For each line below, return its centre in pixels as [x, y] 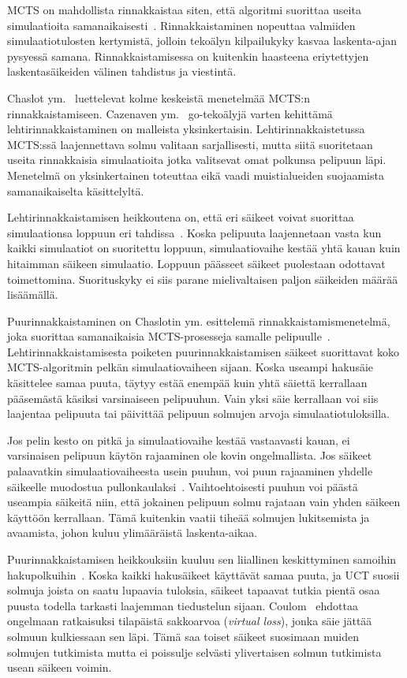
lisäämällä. [33, 294]
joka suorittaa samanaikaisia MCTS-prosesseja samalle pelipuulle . [169, 336]
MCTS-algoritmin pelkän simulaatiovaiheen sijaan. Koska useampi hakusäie [190, 367]
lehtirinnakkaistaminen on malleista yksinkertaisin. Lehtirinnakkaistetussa [186, 129]
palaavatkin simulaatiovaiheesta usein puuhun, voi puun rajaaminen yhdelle [190, 471]
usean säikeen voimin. [60, 667]
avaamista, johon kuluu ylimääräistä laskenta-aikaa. [133, 533]
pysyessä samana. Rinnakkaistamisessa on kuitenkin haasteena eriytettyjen [188, 56]
